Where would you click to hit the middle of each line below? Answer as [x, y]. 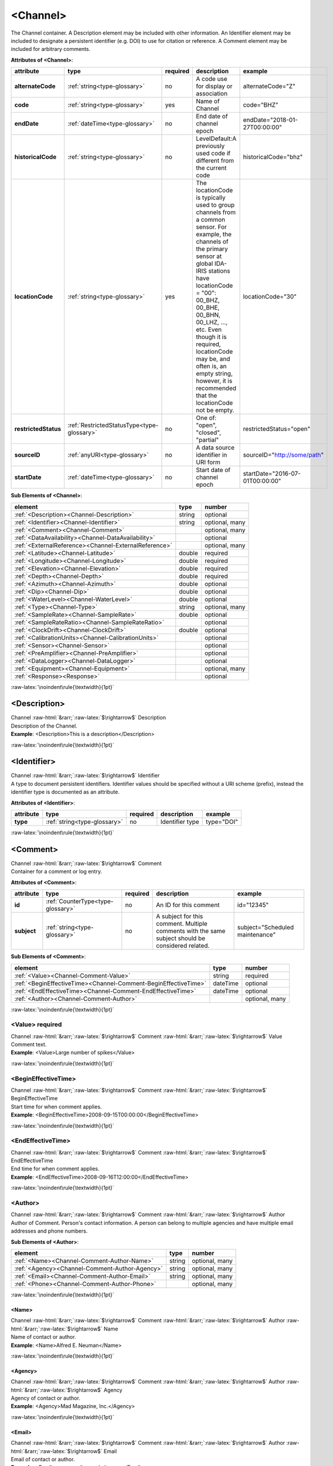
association [212, 94]
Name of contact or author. [43, 1337]
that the [206, 396]
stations [219, 271]
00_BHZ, [208, 300]
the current [211, 168]
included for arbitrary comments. [51, 49]
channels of [212, 242]
